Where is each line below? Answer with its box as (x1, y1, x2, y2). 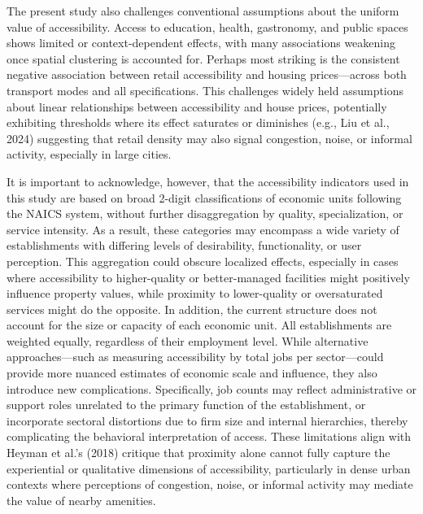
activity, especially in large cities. (7, 146, 172, 163)
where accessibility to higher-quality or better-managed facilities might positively (7, 268, 410, 285)
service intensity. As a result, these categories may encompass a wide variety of (7, 220, 399, 237)
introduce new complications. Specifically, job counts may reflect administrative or (7, 380, 417, 397)
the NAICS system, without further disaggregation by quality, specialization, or (7, 205, 403, 222)
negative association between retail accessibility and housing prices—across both (7, 66, 407, 83)
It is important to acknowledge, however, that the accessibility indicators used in (7, 172, 409, 189)
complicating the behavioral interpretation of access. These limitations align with (7, 428, 412, 445)
